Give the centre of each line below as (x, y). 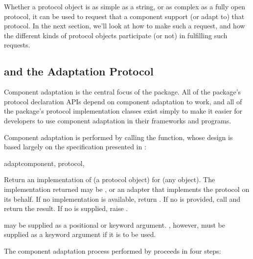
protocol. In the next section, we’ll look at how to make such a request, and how (125, 26)
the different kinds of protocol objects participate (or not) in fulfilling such (116, 35)
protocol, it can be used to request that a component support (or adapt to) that (124, 16)
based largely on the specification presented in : (75, 147)
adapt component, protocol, (44, 163)
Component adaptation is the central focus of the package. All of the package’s (123, 92)
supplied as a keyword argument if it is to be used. (80, 234)
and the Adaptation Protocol (79, 71)
